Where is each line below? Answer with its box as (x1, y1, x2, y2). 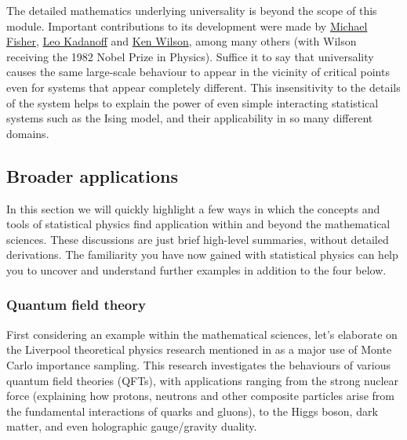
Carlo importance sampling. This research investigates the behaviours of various (6, 356, 391, 373)
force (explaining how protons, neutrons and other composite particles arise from (6, 387, 394, 404)
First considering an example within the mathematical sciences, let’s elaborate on (6, 325, 398, 342)
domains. (6, 125, 49, 141)
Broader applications (6, 163, 178, 187)
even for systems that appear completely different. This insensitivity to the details (6, 78, 401, 95)
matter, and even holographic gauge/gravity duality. (6, 418, 257, 435)
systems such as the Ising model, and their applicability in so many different (6, 110, 373, 126)
